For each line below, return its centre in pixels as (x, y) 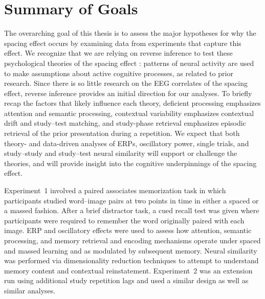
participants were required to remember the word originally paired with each (124, 220)
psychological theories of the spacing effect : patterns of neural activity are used (129, 63)
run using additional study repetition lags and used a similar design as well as (126, 280)
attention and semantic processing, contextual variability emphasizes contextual (129, 113)
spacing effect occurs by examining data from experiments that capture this (123, 43)
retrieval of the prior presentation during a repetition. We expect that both (122, 133)
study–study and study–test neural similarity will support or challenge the (121, 153)
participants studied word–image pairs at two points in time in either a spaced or (131, 200)
